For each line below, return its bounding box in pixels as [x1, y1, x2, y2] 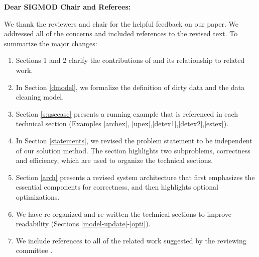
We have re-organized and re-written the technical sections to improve [16, 208, 232, 219]
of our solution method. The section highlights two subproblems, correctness [16, 145, 250, 155]
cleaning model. [16, 92, 64, 102]
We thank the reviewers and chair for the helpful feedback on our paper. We [4, 18, 239, 29]
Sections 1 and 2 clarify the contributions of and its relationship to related [16, 55, 245, 65]
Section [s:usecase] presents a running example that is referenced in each [16, 108, 238, 119]
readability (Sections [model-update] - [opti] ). [16, 218, 151, 229]
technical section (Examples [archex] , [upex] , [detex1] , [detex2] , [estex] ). [16, 118, 229, 129]
